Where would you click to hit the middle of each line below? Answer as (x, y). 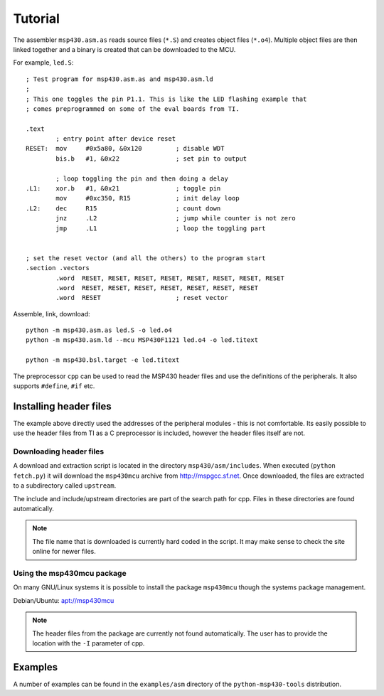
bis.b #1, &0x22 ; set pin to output (151, 159)
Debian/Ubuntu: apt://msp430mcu (64, 600)
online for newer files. (64, 552)
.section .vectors (58, 268)
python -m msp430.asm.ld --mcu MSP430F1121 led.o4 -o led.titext (142, 340)
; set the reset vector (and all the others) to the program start (146, 258)
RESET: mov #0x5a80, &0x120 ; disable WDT (125, 149)
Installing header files (62, 406)
